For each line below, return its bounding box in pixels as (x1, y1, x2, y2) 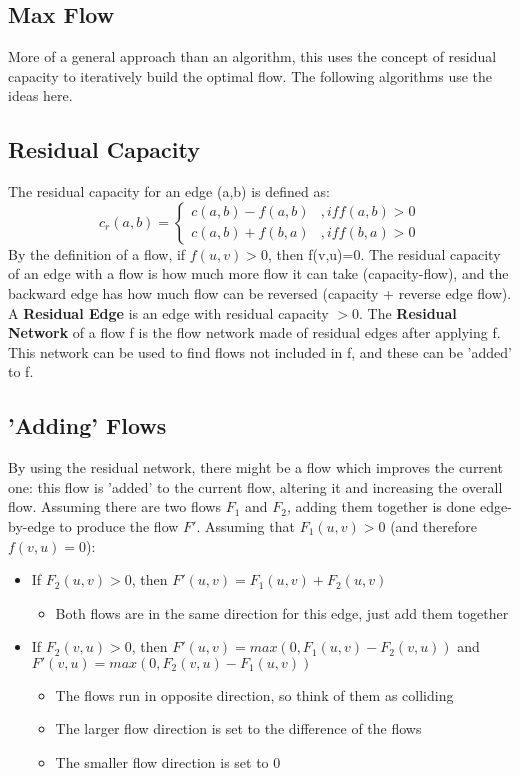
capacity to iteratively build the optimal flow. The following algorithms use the (8, 65, 493, 86)
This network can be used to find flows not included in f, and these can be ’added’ (8, 341, 512, 362)
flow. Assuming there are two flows (8, 496, 221, 517)
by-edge (8, 515, 55, 536)
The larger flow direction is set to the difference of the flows (55, 718, 422, 739)
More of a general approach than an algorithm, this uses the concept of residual (8, 46, 497, 67)
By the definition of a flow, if (8, 243, 186, 264)
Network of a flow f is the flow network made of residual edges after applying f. (8, 322, 501, 343)
